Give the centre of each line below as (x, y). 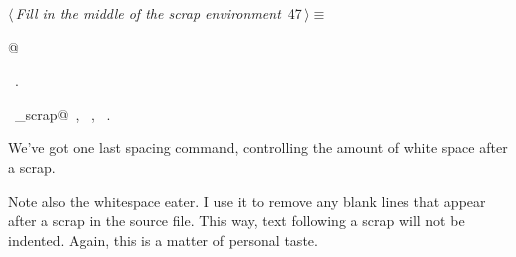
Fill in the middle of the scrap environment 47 (158, 13)
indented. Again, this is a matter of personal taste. (163, 239)
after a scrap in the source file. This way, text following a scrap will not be (236, 220)
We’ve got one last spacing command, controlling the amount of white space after (258, 147)
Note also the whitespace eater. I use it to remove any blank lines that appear (247, 200)
